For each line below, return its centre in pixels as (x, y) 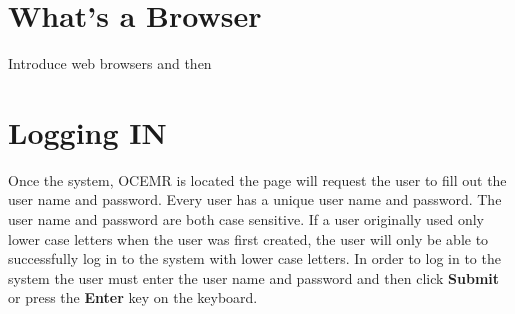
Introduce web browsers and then (110, 63)
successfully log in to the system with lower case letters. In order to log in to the (254, 258)
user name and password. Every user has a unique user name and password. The (255, 199)
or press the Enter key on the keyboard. (133, 297)
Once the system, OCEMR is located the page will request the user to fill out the (257, 179)
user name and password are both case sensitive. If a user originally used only (246, 219)
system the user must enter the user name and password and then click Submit (254, 277)
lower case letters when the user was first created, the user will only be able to (248, 238)
